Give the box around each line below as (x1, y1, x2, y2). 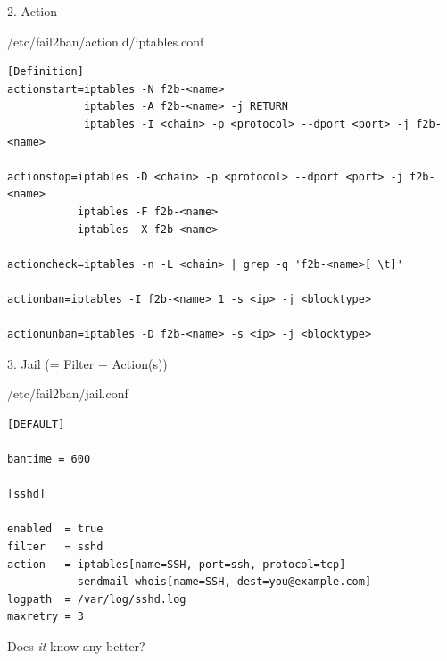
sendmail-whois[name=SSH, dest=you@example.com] (77, 575, 372, 589)
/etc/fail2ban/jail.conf (7, 384, 128, 403)
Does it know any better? (7, 637, 145, 655)
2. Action (7, 2, 57, 20)
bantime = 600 (7, 453, 91, 466)
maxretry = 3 (7, 610, 84, 623)
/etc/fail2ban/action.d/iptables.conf (7, 31, 204, 50)
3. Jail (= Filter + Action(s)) (7, 354, 168, 372)
